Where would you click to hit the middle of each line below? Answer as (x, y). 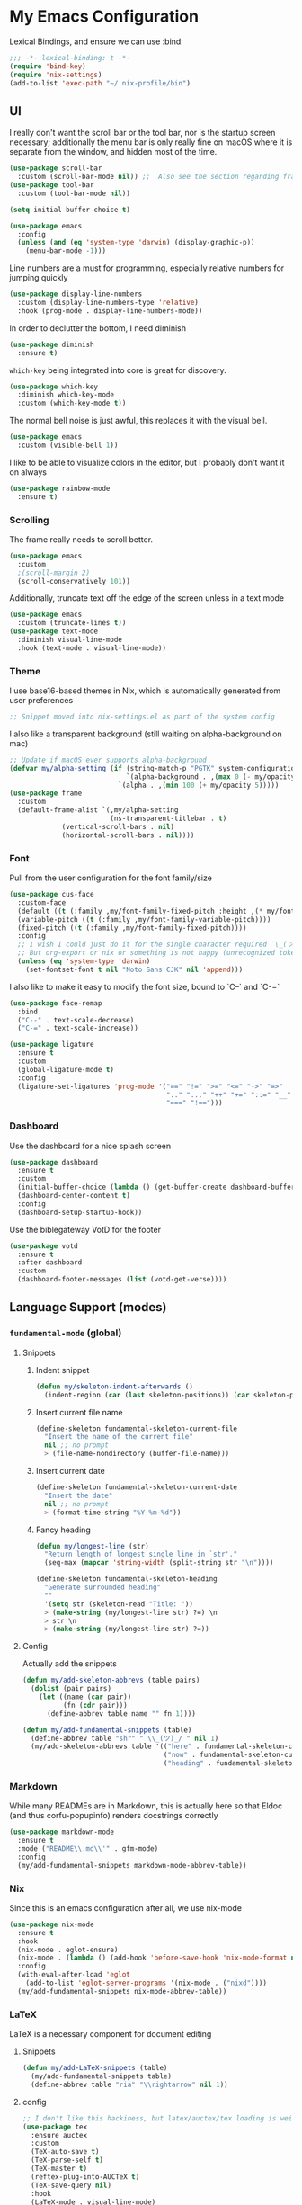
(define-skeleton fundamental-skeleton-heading (126, 1579)
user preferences (41, 701)
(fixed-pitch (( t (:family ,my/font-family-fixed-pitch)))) (132, 928)
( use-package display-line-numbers (76, 294)
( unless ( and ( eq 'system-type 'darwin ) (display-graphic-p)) (136, 243)
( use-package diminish (52, 344)
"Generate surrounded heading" (102, 1587)
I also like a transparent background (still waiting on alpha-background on (146, 734)
